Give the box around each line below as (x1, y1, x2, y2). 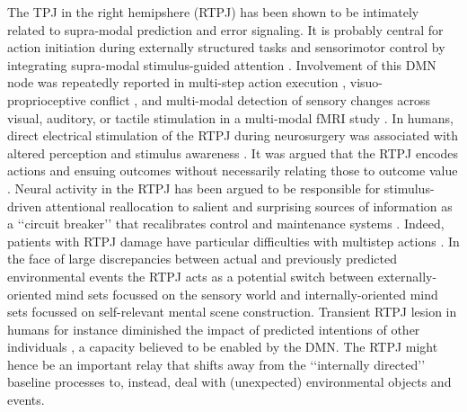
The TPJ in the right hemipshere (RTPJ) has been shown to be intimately (7, 3, 419, 21)
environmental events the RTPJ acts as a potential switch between (7, 266, 374, 285)
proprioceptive (7, 90, 86, 109)
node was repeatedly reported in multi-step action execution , (7, 73, 347, 92)
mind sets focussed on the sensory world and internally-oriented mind (56, 284, 438, 303)
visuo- (349, 73, 383, 92)
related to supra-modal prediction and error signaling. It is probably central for (7, 20, 444, 39)
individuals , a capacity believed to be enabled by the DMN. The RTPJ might (7, 337, 438, 356)
